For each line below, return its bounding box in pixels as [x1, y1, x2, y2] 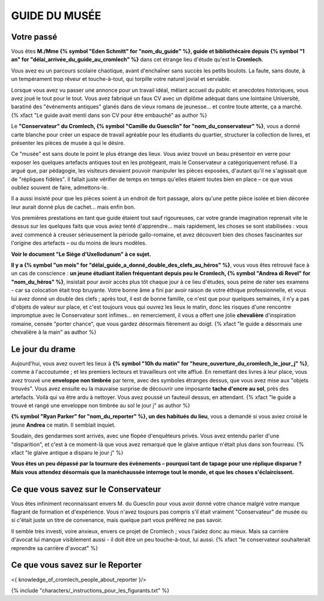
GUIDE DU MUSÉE [11, 9, 101, 22]
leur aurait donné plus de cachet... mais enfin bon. [11, 203, 136, 210]
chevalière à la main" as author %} [11, 328, 97, 336]
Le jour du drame [11, 344, 76, 354]
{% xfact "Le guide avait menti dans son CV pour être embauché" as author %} [11, 111, 207, 119]
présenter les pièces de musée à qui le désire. [11, 139, 125, 146]
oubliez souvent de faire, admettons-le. [11, 183, 109, 191]
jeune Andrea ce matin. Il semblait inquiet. [11, 421, 116, 428]
